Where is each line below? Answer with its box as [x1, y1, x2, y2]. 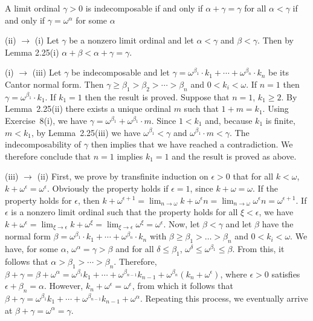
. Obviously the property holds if [47, 181, 169, 194]
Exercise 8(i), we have [5, 114, 88, 126]
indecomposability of [5, 138, 82, 151]
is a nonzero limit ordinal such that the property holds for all [11, 206, 238, 218]
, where [220, 267, 247, 280]
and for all [115, 242, 154, 255]
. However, [44, 279, 83, 292]
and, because [205, 114, 253, 126]
